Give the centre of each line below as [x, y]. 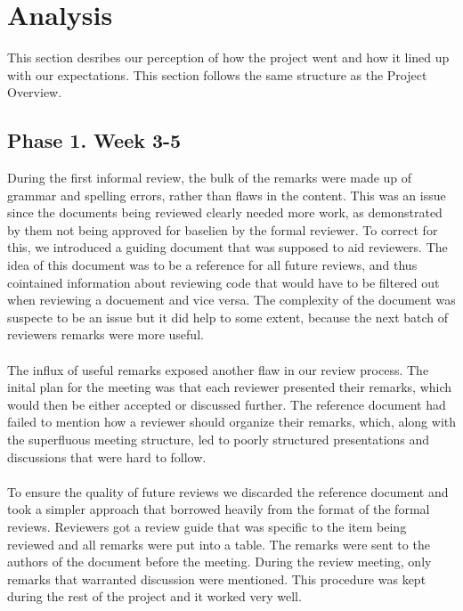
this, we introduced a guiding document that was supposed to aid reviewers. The [227, 247]
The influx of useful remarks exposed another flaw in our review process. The [218, 369]
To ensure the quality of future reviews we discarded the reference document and [228, 491]
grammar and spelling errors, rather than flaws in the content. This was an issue [227, 195]
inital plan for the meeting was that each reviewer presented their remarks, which [230, 387]
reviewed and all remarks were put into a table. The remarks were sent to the [219, 544]
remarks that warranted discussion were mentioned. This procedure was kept [217, 578]
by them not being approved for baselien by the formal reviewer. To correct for [223, 229]
